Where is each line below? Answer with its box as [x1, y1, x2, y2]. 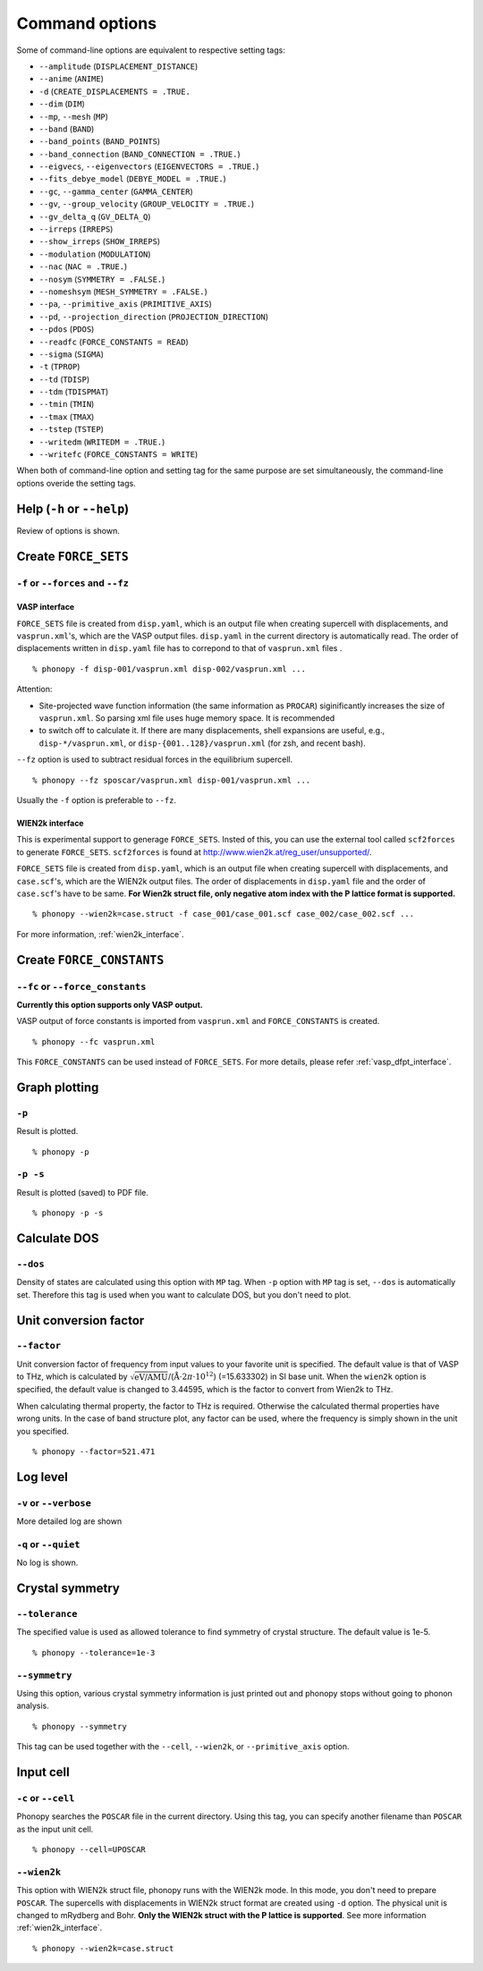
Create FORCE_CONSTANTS [16, 952, 165, 968]
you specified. [16, 1425, 70, 1436]
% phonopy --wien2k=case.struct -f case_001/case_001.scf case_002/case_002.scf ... [32, 909, 415, 919]
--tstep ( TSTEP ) [38, 424, 105, 435]
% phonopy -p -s [32, 1208, 104, 1218]
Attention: [16, 684, 53, 695]
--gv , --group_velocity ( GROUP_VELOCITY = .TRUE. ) [38, 199, 255, 209]
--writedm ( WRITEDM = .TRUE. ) [38, 436, 165, 447]
